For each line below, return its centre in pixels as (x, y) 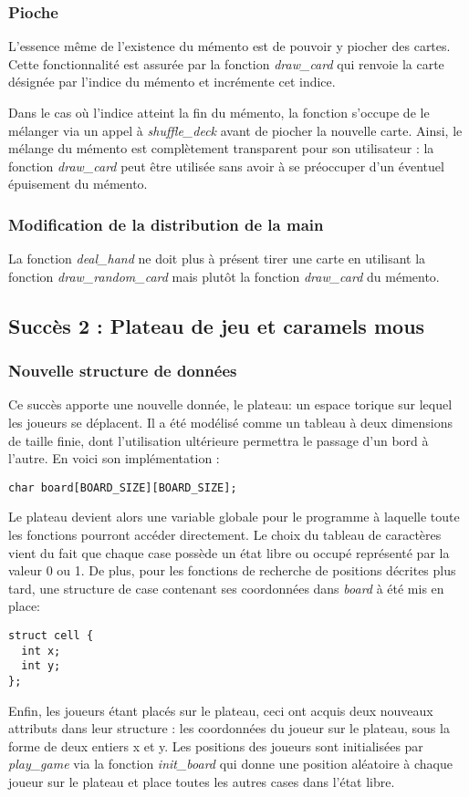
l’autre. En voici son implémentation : (114, 458)
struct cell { (51, 635)
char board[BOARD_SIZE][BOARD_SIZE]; (123, 487)
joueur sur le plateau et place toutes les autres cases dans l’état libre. (202, 781)
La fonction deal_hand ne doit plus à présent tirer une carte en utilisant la (217, 259)
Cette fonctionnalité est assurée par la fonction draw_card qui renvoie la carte (226, 63)
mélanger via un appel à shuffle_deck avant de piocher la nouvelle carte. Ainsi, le (235, 130)
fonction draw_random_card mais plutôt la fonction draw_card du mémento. (224, 276)
